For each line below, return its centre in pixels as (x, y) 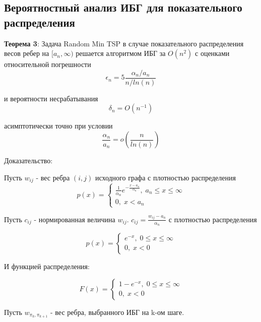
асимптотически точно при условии (58, 126)
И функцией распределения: (47, 266)
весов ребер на (27, 53)
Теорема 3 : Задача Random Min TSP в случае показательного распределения (124, 43)
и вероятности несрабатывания (51, 98)
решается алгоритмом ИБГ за (121, 53)
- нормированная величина (75, 219)
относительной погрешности (48, 64)
